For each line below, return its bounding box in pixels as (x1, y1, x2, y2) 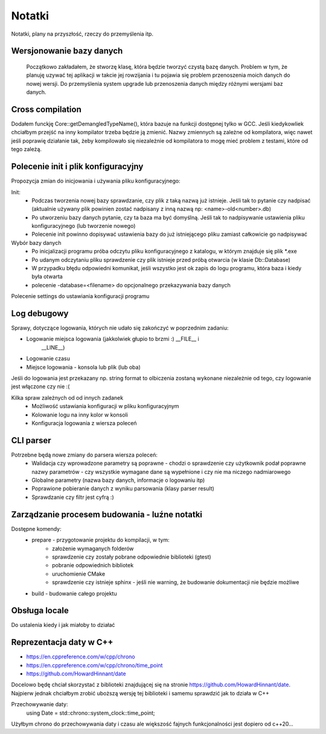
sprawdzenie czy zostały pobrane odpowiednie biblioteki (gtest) (52, 553, 211, 560)
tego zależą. (11, 146, 42, 153)
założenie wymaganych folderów (52, 545, 134, 552)
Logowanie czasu (26, 355, 71, 362)
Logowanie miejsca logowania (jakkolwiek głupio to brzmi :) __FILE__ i (26, 336, 199, 343)
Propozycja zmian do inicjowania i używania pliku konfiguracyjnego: (11, 177, 181, 184)
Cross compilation (11, 104, 81, 114)
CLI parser (11, 435, 51, 446)
